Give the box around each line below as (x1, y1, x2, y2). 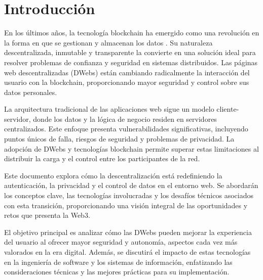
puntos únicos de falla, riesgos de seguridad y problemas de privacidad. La (4, 133, 235, 144)
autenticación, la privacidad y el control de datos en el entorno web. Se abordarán (4, 180, 258, 191)
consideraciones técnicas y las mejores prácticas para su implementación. (4, 266, 230, 277)
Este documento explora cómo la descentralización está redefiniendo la (4, 170, 222, 180)
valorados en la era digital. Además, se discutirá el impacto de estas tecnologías (4, 247, 251, 257)
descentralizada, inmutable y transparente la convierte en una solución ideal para (4, 47, 256, 58)
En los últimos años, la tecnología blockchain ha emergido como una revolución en (4, 27, 259, 38)
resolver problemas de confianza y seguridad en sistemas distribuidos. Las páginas (4, 57, 258, 67)
